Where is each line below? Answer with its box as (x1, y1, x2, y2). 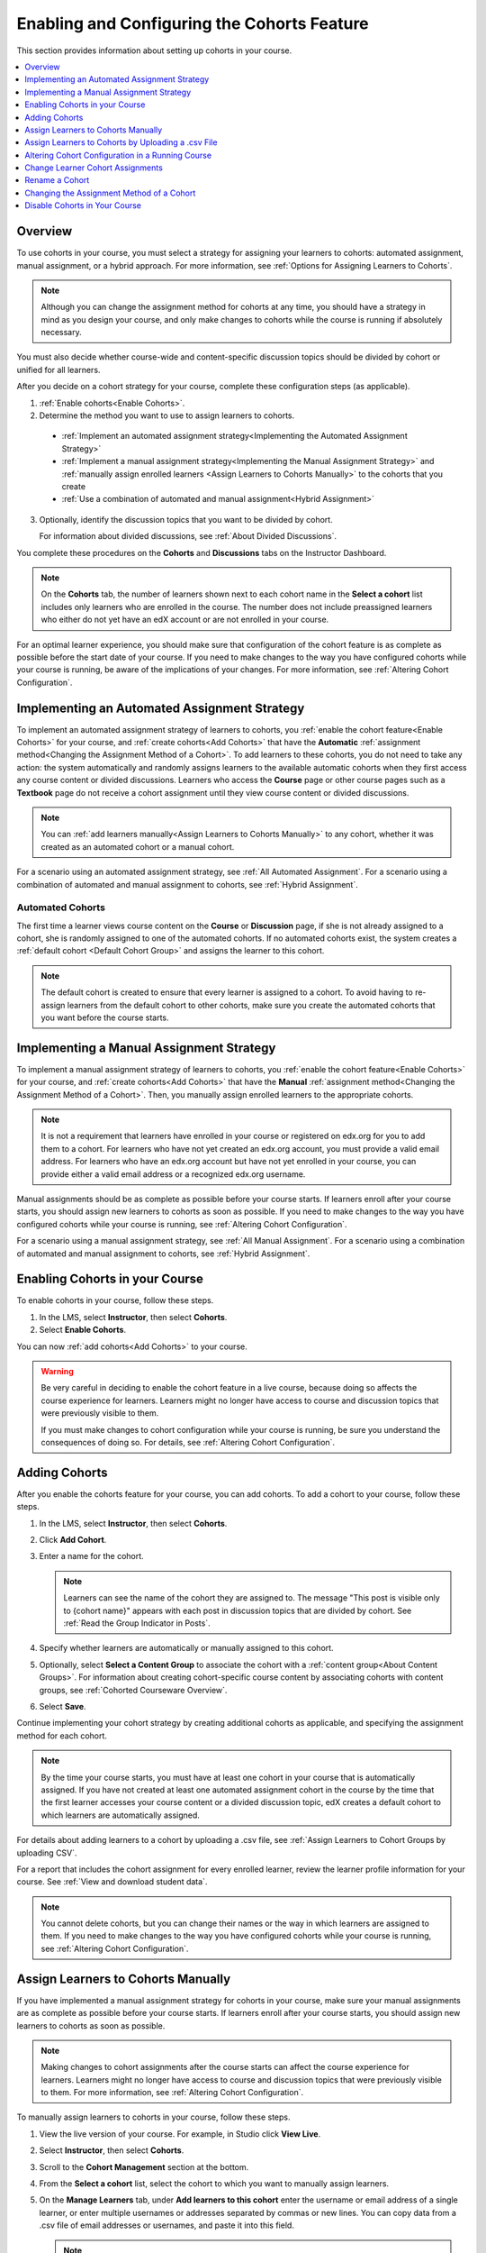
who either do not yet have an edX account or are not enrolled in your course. (40, 614, 329, 625)
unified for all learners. (16, 364, 101, 375)
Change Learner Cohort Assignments (24, 162, 164, 173)
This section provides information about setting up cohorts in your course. (16, 45, 292, 56)
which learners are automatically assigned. (40, 1810, 200, 1820)
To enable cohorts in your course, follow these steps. (16, 1295, 214, 1306)
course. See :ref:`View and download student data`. (16, 1876, 208, 1887)
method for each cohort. (16, 1730, 108, 1741)
